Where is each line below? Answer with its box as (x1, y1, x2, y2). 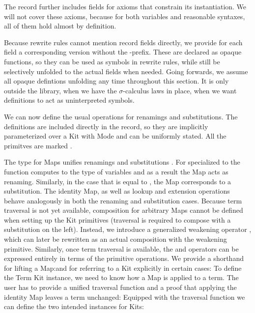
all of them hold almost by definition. (4, 21, 116, 31)
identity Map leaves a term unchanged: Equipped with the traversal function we (4, 291, 245, 302)
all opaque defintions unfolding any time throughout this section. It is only (4, 76, 229, 86)
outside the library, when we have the (4, 85, 117, 95)
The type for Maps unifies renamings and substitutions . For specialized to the (4, 157, 240, 167)
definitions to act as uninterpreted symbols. (4, 95, 135, 105)
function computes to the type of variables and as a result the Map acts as (4, 166, 228, 176)
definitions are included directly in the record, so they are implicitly (4, 121, 208, 131)
